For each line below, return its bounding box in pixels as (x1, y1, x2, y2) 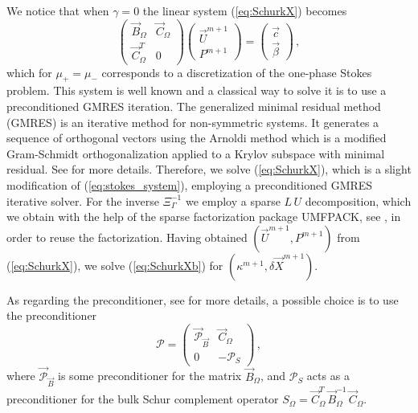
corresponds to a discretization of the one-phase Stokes (101, 63, 372, 80)
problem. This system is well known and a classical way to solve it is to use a (6, 82, 387, 99)
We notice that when (6, 2, 109, 18)
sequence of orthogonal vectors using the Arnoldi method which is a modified (6, 129, 387, 146)
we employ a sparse (185, 192, 281, 209)
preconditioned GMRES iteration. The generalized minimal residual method (6, 97, 381, 114)
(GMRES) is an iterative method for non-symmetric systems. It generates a (6, 113, 379, 130)
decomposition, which (305, 192, 412, 209)
